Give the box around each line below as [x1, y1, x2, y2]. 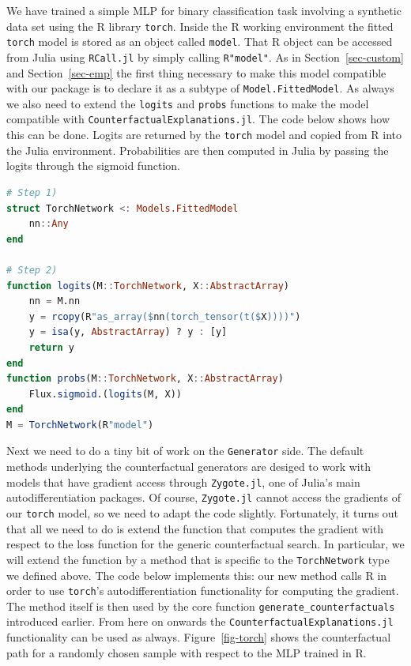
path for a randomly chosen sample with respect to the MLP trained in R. [6, 644, 367, 660]
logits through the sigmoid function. [6, 157, 180, 174]
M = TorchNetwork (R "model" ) [6, 419, 154, 431]
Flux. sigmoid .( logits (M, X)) [28, 388, 182, 400]
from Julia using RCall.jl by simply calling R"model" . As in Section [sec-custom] [6, 48, 404, 65]
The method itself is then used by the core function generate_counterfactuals [6, 597, 395, 614]
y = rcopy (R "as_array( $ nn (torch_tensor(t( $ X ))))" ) [28, 310, 301, 322]
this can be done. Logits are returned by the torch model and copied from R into [6, 126, 402, 143]
